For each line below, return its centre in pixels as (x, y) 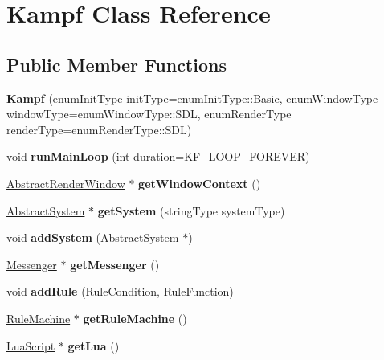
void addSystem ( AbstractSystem (93, 237)
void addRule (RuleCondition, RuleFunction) (120, 291)
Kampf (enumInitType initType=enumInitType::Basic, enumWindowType (192, 98)
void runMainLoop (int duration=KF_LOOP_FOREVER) (158, 156)
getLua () (94, 345)
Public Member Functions (116, 64)
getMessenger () (115, 264)
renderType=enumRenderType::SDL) (99, 129)
